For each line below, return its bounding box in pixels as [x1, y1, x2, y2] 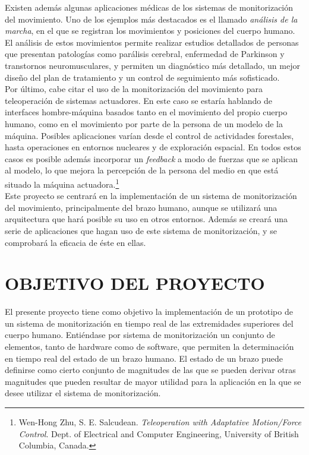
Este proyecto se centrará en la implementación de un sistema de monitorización [5, 189, 297, 202]
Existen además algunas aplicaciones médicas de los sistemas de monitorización [5, 1, 294, 13]
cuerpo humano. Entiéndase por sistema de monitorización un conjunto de [5, 328, 275, 341]
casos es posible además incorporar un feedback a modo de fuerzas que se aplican [5, 152, 298, 165]
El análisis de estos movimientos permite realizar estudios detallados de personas [5, 36, 299, 48]
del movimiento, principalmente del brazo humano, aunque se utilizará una [5, 201, 278, 213]
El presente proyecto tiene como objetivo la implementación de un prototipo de [5, 305, 293, 318]
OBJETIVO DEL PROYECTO [5, 271, 265, 295]
